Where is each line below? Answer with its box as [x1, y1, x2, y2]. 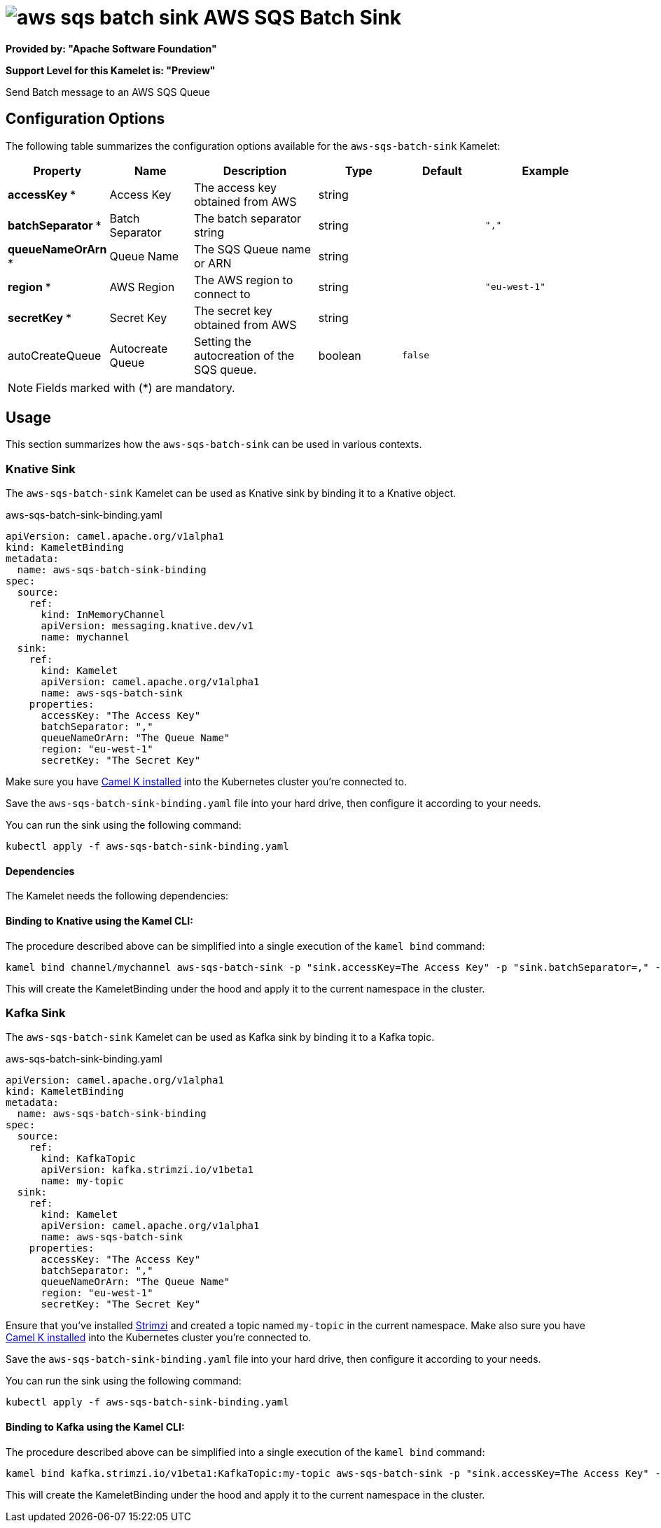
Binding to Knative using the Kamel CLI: [6, 915, 193, 927]
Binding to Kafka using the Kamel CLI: [6, 1420, 185, 1433]
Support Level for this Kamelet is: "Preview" [6, 64, 216, 76]
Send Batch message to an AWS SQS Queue [6, 85, 210, 98]
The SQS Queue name [193, 241, 311, 256]
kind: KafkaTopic [41, 1153, 136, 1165]
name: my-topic [41, 1175, 124, 1187]
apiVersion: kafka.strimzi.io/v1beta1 [41, 1164, 254, 1176]
